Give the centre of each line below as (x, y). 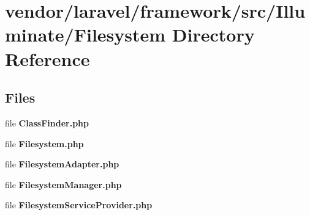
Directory (213, 35)
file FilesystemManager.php (63, 184)
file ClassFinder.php (47, 122)
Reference (47, 58)
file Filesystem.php (44, 143)
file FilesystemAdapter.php (62, 164)
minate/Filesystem (85, 35)
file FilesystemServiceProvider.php (79, 205)
